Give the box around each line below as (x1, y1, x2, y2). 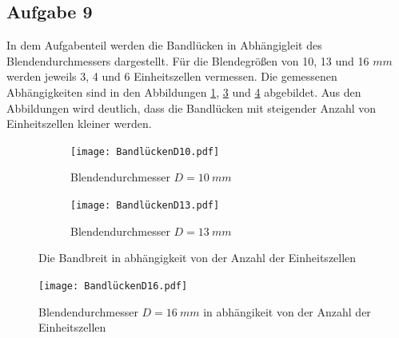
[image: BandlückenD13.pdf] (70, 200, 220, 212)
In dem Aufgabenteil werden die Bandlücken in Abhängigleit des (6, 37, 322, 54)
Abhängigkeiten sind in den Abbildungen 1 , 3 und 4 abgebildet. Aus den (6, 83, 361, 100)
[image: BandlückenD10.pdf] (70, 145, 220, 157)
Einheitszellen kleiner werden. (6, 115, 152, 132)
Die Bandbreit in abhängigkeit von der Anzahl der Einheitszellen (38, 249, 357, 266)
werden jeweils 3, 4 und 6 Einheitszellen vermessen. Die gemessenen (6, 68, 337, 85)
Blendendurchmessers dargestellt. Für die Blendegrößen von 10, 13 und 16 (6, 52, 369, 69)
